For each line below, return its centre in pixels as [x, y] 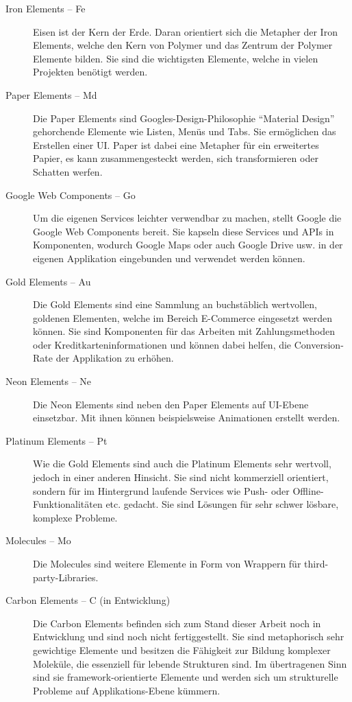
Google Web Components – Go [71, 195]
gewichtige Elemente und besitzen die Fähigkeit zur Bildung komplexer [182, 650]
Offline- [308, 490]
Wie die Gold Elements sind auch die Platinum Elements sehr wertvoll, [182, 464]
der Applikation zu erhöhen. [115, 358]
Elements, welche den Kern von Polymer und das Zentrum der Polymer [183, 45]
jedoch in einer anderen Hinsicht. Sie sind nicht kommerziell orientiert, [181, 477]
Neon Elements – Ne [49, 381]
